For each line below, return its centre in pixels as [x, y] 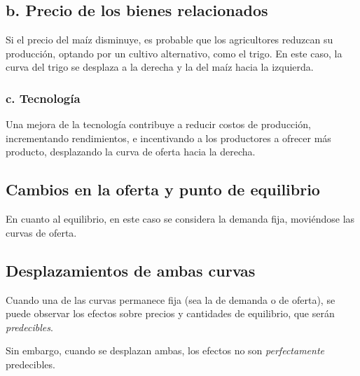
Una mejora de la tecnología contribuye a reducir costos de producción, [158, 124]
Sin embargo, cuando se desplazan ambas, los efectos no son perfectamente [165, 350]
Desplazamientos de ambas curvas [131, 270]
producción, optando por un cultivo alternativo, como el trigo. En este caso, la [174, 53]
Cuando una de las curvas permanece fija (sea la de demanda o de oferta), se [171, 299]
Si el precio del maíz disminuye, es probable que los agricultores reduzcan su [169, 40]
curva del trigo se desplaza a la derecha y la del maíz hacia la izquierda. [160, 67]
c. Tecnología [43, 98]
